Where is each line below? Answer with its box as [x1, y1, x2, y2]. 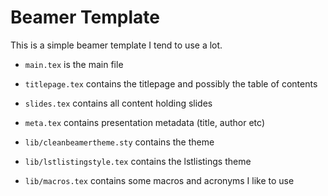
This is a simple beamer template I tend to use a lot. [10, 39, 223, 51]
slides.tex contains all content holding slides [24, 97, 213, 109]
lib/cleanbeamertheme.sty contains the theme [24, 136, 215, 148]
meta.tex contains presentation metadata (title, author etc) [24, 116, 266, 128]
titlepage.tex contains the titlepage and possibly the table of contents [24, 77, 318, 90]
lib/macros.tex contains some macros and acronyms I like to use [24, 174, 295, 186]
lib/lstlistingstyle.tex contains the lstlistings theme [24, 155, 252, 167]
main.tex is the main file [24, 58, 124, 70]
